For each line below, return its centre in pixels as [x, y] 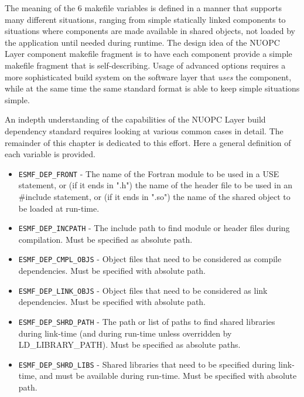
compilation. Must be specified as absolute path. [105, 239]
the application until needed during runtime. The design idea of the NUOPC [142, 42]
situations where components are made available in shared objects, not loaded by [150, 31]
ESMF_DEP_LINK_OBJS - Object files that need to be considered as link [143, 290]
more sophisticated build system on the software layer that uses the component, [148, 77]
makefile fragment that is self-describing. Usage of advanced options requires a [145, 65]
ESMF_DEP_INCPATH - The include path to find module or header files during [154, 228]
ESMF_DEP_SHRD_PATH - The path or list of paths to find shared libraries [147, 321]
